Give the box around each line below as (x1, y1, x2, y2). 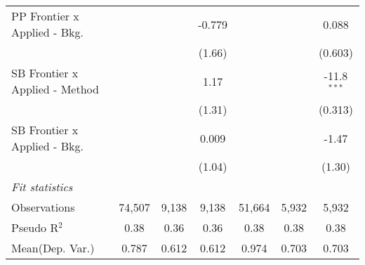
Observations (11, 199, 75, 215)
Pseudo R (11, 219, 59, 235)
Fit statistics (11, 179, 73, 195)
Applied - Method (11, 81, 99, 97)
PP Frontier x (11, 8, 79, 24)
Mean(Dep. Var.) (11, 240, 95, 256)
